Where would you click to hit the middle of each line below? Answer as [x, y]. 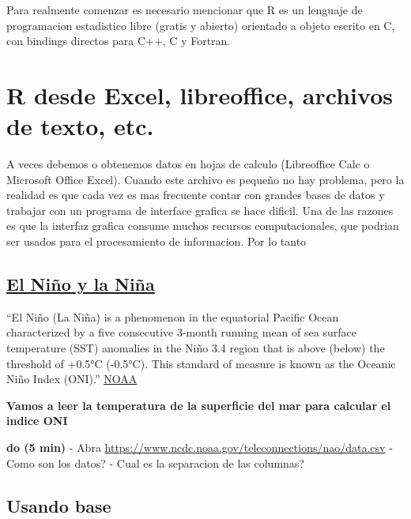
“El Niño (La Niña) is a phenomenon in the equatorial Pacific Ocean [173, 316]
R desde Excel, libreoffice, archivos [200, 94]
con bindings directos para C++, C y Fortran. [119, 41]
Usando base [59, 505]
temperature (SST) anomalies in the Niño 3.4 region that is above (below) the [196, 348]
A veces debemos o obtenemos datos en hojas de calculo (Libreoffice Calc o [188, 164]
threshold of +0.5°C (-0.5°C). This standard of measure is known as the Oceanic [201, 363]
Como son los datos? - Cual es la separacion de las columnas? [155, 463]
